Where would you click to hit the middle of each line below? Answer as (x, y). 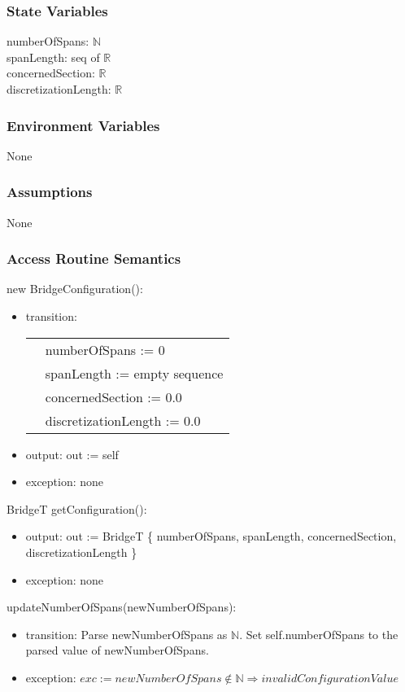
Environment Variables (83, 125)
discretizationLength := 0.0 (123, 420)
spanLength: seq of (53, 57)
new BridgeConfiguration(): (75, 289)
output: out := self (72, 454)
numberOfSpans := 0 (105, 349)
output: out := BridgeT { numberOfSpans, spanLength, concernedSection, (211, 536)
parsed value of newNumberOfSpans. (117, 650)
